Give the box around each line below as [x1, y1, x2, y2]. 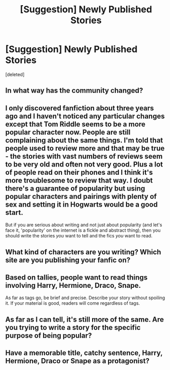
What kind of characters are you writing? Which [5, 248, 161, 256]
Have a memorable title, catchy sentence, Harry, [5, 348, 163, 358]
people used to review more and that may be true [5, 144, 165, 153]
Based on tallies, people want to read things [5, 273, 148, 282]
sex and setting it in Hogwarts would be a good [5, 200, 158, 209]
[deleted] [5, 71, 25, 78]
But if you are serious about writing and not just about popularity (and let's [5, 222, 162, 228]
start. [5, 208, 24, 217]
